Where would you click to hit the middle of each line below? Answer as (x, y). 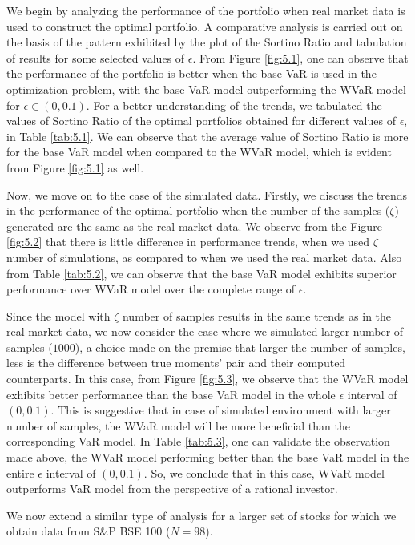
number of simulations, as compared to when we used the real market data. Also (204, 257)
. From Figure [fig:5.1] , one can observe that (300, 57)
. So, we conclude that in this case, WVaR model (264, 472)
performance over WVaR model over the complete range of (151, 289)
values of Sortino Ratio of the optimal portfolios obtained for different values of (201, 121)
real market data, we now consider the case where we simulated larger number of (205, 331)
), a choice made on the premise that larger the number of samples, (240, 347)
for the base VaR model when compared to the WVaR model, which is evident (199, 152)
